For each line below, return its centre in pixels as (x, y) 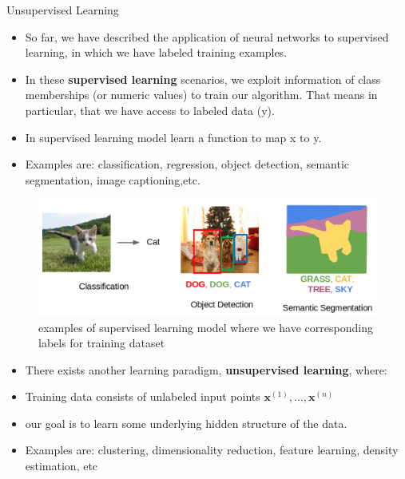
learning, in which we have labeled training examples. (156, 52)
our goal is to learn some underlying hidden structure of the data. (186, 423)
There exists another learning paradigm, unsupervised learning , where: (206, 369)
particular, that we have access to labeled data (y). (150, 110)
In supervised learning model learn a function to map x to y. (173, 137)
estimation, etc (62, 466)
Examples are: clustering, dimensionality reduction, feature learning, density (212, 450)
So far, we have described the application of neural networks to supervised (207, 36)
